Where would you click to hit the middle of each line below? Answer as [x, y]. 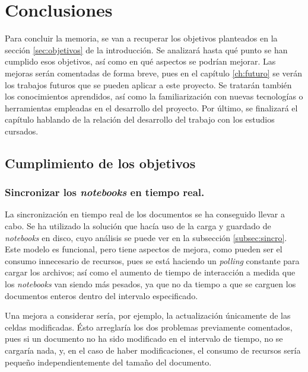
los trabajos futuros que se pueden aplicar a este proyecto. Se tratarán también [148, 84]
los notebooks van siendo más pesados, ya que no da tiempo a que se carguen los [150, 284]
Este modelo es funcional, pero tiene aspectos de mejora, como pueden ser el [144, 249]
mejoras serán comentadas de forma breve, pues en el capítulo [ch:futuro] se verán [154, 73]
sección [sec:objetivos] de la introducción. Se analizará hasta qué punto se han [146, 49]
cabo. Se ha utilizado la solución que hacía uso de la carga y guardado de [138, 226]
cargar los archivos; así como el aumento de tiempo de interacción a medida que [150, 272]
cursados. [22, 131]
